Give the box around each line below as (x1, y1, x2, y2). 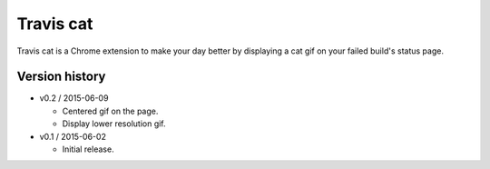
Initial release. (62, 144, 114, 154)
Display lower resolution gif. (62, 118, 167, 129)
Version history (16, 69, 106, 84)
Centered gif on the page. (62, 105, 159, 116)
